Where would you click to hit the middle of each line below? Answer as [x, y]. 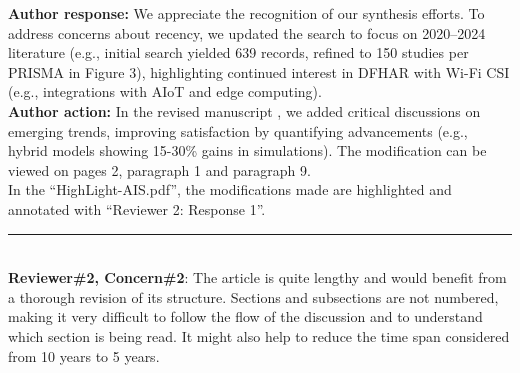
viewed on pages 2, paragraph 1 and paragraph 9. [159, 169]
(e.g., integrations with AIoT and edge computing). [165, 91]
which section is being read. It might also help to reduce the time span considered [259, 335]
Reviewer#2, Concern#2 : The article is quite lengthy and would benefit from [257, 277]
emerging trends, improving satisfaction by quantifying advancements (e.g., [238, 130]
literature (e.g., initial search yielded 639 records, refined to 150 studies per [238, 52]
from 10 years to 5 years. [84, 355]
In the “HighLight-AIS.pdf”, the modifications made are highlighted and [230, 189]
